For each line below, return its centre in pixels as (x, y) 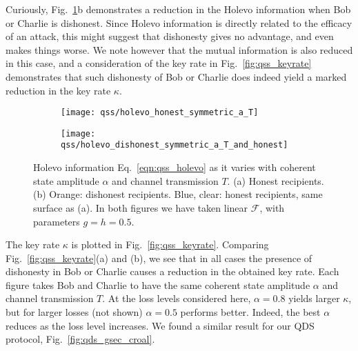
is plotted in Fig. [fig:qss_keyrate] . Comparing (170, 244)
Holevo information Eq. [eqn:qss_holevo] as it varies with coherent (175, 167)
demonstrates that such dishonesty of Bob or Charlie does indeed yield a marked (176, 76)
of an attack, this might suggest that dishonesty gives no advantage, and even (170, 36)
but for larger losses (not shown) (74, 312)
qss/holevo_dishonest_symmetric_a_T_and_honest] (175, 145)
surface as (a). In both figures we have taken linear (141, 207)
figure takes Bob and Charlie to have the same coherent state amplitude (158, 284)
